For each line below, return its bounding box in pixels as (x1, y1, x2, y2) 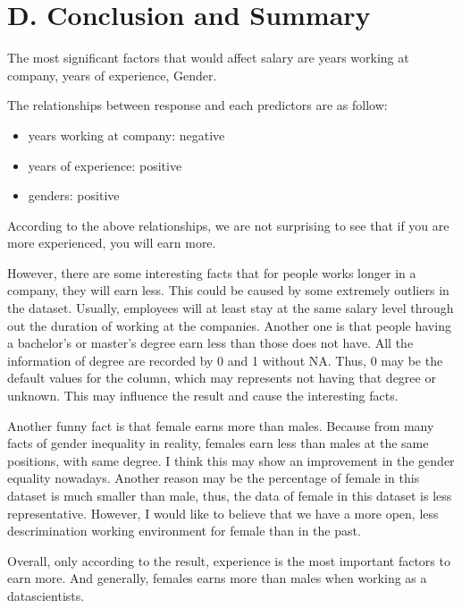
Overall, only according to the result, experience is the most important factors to (7, 551, 450, 570)
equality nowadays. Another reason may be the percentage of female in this (7, 469, 420, 487)
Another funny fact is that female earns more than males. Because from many (7, 416, 434, 435)
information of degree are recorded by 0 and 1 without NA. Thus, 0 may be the (7, 350, 443, 369)
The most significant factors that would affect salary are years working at (7, 48, 409, 67)
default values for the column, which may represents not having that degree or (7, 368, 436, 387)
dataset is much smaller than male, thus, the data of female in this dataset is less (7, 486, 452, 504)
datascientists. (7, 586, 85, 604)
